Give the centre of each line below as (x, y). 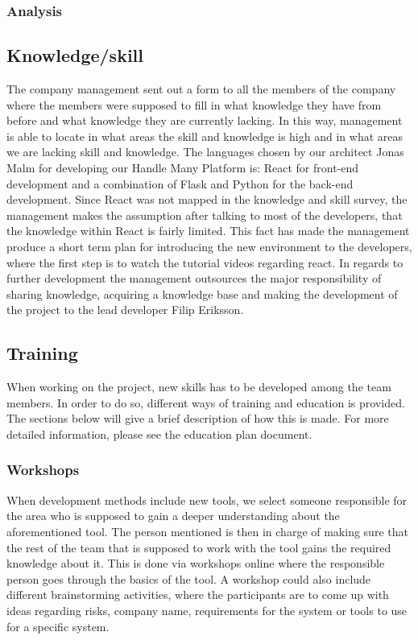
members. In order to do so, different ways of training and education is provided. (206, 402)
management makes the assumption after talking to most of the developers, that (205, 215)
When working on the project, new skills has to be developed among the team (199, 387)
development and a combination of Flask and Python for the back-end (180, 183)
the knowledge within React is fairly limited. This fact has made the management (208, 231)
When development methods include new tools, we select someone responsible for (207, 500)
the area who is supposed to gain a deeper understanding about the (173, 516)
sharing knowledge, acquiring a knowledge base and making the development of (202, 293)
